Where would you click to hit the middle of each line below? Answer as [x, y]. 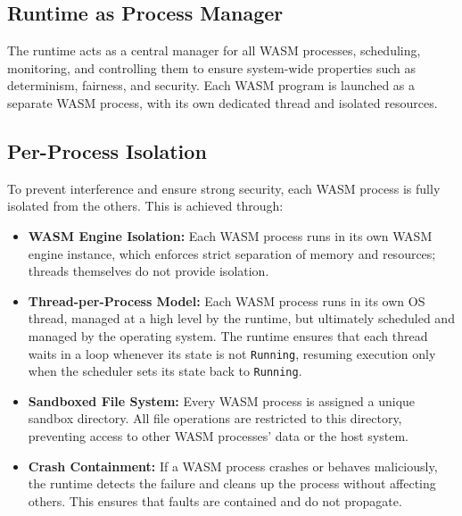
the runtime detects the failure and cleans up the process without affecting [232, 483]
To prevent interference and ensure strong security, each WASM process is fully [224, 188]
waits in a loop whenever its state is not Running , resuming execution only [232, 353]
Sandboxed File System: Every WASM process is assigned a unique [222, 400]
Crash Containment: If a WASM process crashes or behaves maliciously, [233, 466]
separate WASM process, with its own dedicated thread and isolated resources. [223, 102]
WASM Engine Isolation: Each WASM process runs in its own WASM [230, 235]
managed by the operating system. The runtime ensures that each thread [228, 335]
